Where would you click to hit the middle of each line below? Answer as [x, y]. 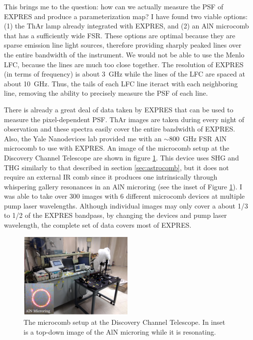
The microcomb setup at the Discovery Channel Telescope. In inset [125, 322]
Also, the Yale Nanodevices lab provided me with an [83, 138]
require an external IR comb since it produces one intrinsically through [111, 177]
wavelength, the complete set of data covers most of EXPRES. [98, 225]
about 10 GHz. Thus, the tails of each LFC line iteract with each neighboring [121, 83]
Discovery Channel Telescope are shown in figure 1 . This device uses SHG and [122, 157]
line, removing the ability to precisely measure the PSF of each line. [106, 93]
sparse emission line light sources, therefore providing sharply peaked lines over [123, 45]
